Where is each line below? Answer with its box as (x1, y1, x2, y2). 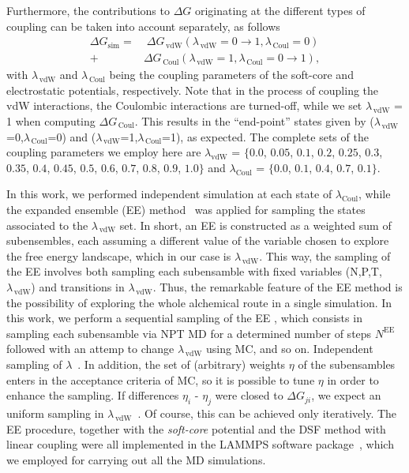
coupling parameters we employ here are (6, 144, 201, 160)
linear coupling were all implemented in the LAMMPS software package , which (6, 436, 394, 452)
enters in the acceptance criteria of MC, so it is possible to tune (6, 371, 315, 388)
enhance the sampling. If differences (6, 387, 179, 404)
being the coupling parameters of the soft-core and (109, 66, 354, 83)
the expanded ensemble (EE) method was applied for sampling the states (6, 201, 366, 217)
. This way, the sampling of (259, 247, 391, 264)
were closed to (215, 387, 283, 404)
